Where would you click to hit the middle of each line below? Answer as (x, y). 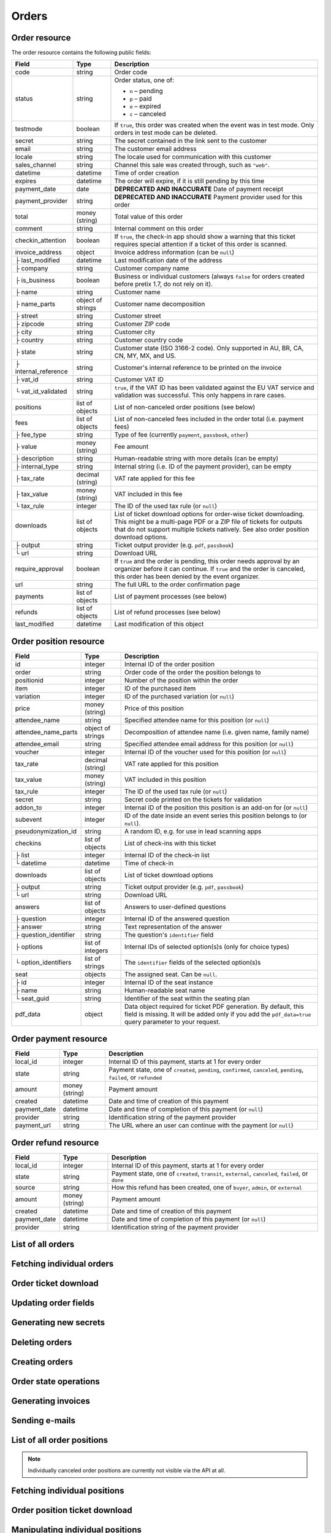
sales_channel (36, 165)
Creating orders (42, 1362)
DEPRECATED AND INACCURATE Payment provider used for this (208, 197)
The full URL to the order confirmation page (177, 584)
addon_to (29, 808)
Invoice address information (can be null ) (174, 253)
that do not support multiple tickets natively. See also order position (212, 529)
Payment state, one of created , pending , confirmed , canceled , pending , (206, 1070)
